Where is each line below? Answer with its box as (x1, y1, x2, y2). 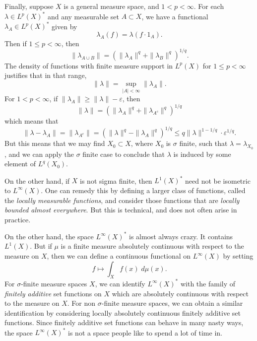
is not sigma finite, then (80, 175, 152, 186)
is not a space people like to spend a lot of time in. (68, 327, 222, 338)
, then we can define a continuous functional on (47, 251, 191, 261)
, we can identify (95, 278, 145, 288)
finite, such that (179, 138, 228, 148)
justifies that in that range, (4, 70, 87, 80)
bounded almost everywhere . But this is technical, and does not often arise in (4, 205, 237, 215)
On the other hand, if (4, 175, 70, 186)
